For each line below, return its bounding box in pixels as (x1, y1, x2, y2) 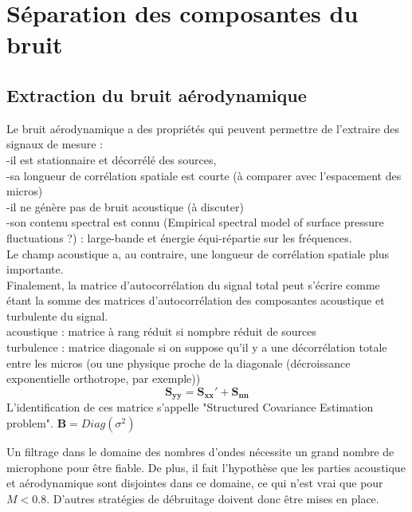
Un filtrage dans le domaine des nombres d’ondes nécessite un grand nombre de (6, 443, 394, 459)
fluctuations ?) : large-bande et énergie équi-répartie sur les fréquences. (6, 229, 352, 246)
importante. (6, 261, 64, 278)
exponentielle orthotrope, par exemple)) (6, 370, 201, 387)
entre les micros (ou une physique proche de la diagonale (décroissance (6, 354, 351, 371)
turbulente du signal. (6, 307, 108, 324)
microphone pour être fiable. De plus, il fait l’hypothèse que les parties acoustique (6, 459, 406, 475)
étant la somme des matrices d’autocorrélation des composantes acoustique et (6, 292, 385, 309)
